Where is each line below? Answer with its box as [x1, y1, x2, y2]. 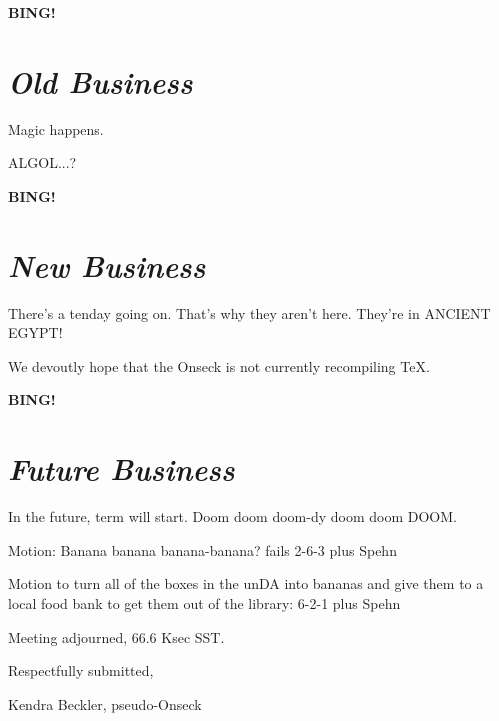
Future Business [8, 448, 235, 490]
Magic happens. [8, 118, 104, 139]
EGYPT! [8, 322, 63, 343]
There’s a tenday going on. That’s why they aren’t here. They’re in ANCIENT [8, 302, 491, 323]
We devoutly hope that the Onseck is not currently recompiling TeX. [8, 355, 430, 376]
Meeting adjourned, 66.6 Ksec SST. [8, 626, 225, 647]
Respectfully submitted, [8, 660, 154, 681]
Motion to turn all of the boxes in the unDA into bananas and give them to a [8, 573, 484, 594]
